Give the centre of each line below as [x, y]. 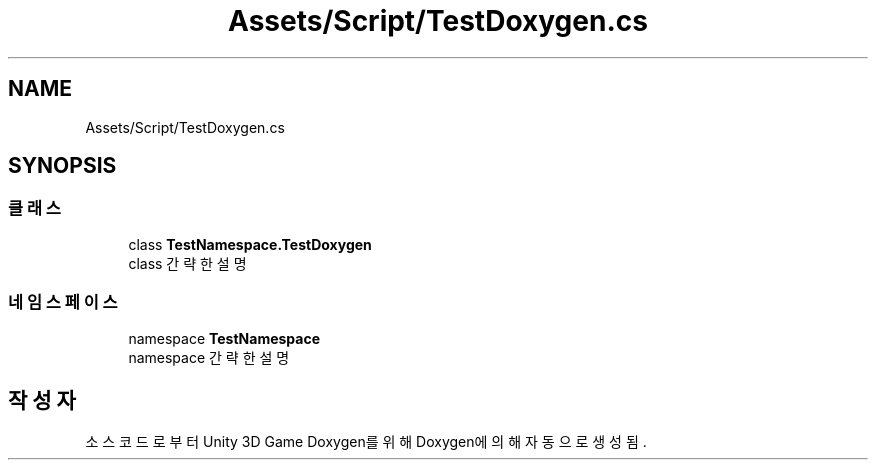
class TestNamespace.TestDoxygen [250, 244]
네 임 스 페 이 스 [63, 302]
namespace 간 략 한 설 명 [209, 357]
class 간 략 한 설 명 [187, 263]
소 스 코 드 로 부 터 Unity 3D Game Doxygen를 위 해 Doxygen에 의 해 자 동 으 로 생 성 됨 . [366, 442]
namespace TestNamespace [224, 338]
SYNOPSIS [62, 166]
